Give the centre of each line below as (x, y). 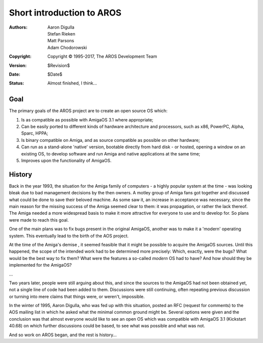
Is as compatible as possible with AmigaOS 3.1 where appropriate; (87, 120)
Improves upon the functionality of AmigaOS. (66, 160)
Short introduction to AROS (65, 13)
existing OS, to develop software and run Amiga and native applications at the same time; (111, 154)
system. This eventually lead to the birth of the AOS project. (69, 236)
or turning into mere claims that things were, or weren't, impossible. (77, 296)
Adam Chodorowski (67, 47)
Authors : (18, 27)
